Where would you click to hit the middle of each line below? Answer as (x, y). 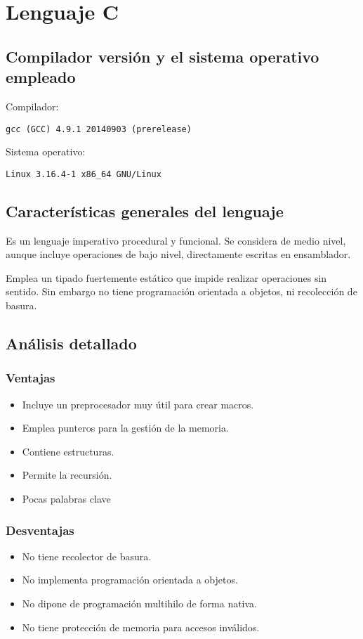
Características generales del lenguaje (145, 211)
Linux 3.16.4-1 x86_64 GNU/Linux (84, 174)
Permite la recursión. (67, 475)
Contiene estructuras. (68, 451)
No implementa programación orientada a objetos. (130, 580)
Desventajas (40, 530)
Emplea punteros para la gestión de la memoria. (125, 428)
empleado (41, 77)
